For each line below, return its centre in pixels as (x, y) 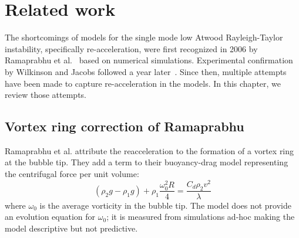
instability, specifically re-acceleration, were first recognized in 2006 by (131, 48)
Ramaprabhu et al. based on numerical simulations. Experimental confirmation (149, 60)
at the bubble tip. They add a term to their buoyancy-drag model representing (147, 162)
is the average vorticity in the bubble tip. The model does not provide (165, 205)
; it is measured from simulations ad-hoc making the (201, 217)
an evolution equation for (50, 217)
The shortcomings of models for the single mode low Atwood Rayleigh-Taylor (144, 37)
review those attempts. (46, 95)
